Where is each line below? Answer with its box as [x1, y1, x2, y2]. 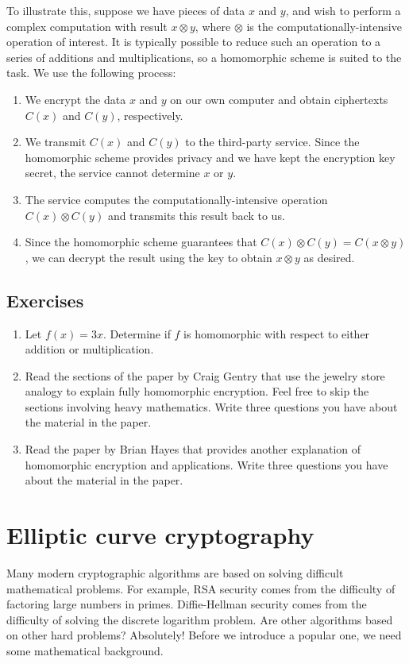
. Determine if [102, 325, 171, 342]
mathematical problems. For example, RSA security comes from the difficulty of [6, 580, 395, 596]
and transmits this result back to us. [107, 207, 285, 223]
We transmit [25, 133, 87, 150]
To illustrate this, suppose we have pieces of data [6, 2, 245, 18]
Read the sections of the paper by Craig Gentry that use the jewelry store [25, 367, 385, 384]
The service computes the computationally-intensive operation [25, 191, 328, 207]
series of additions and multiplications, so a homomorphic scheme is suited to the [6, 48, 402, 65]
